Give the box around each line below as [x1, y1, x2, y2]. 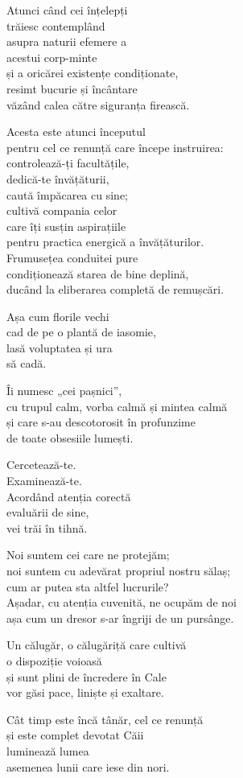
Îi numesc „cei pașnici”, [6, 382, 122, 399]
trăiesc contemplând [6, 17, 105, 34]
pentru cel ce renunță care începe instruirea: [6, 138, 224, 155]
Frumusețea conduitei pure [6, 249, 138, 266]
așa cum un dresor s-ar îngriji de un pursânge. [6, 609, 234, 626]
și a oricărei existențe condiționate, [6, 64, 179, 81]
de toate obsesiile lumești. [6, 429, 134, 446]
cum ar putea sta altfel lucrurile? [6, 578, 169, 595]
